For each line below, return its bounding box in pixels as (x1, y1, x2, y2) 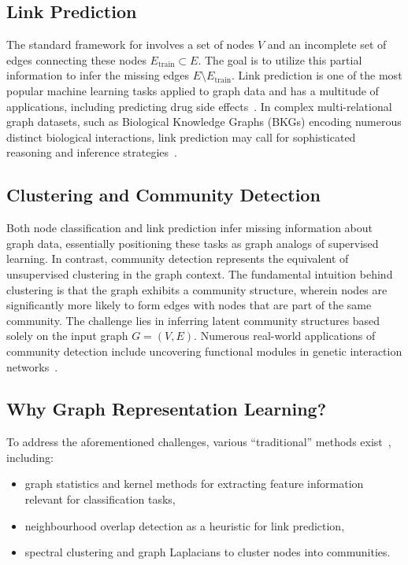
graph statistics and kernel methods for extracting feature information (24, 475, 364, 492)
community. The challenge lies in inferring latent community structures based (6, 312, 380, 328)
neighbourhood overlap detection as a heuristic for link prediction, (24, 517, 345, 534)
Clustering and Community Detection (6, 183, 321, 207)
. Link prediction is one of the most (231, 67, 402, 83)
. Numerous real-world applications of (194, 327, 376, 344)
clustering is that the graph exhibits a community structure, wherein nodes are (6, 281, 388, 297)
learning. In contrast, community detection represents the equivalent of (6, 250, 349, 267)
